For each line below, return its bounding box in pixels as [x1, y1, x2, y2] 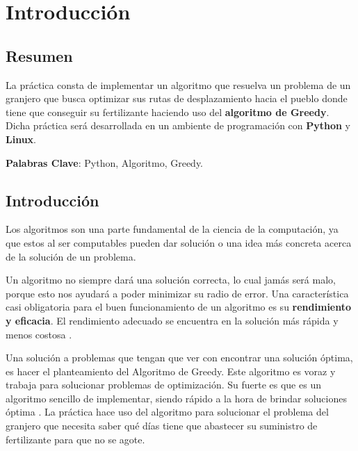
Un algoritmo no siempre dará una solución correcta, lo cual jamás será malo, [6, 272, 336, 287]
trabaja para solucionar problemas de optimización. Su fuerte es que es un [6, 377, 321, 392]
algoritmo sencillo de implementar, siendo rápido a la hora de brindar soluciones [6, 391, 347, 405]
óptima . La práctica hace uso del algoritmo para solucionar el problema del [6, 404, 329, 419]
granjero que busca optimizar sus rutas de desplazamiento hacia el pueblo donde [6, 91, 348, 106]
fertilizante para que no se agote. [6, 432, 145, 446]
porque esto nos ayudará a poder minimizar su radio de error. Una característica [6, 286, 349, 300]
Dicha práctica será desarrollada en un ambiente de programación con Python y [6, 118, 350, 133]
